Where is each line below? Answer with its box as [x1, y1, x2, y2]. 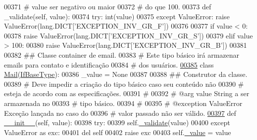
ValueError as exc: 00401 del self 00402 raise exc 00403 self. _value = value [4, 127, 231, 137]
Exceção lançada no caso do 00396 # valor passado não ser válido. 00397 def [4, 107, 236, 118]
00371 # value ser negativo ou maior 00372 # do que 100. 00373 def [4, 1, 211, 11]
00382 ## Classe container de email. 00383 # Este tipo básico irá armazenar [4, 49, 240, 60]
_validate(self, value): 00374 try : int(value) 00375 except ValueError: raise [4, 11, 230, 21]
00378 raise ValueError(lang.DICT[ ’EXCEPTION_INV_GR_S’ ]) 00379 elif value [4, 30, 253, 40]
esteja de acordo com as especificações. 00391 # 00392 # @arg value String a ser [4, 88, 250, 99]
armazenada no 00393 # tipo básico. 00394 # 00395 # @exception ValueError [4, 98, 243, 108]
